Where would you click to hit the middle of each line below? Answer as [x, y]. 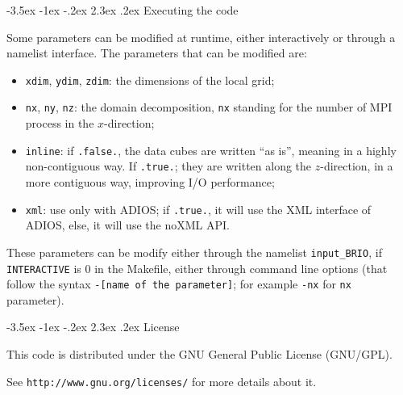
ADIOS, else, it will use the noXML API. [127, 225]
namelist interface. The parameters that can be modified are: [157, 53]
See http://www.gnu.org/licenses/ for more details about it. [162, 381]
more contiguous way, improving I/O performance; [150, 182]
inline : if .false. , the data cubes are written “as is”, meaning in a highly [211, 150]
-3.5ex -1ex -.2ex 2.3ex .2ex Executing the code [123, 10]
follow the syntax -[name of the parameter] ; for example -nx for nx [179, 284]
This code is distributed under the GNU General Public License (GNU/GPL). [199, 354]
